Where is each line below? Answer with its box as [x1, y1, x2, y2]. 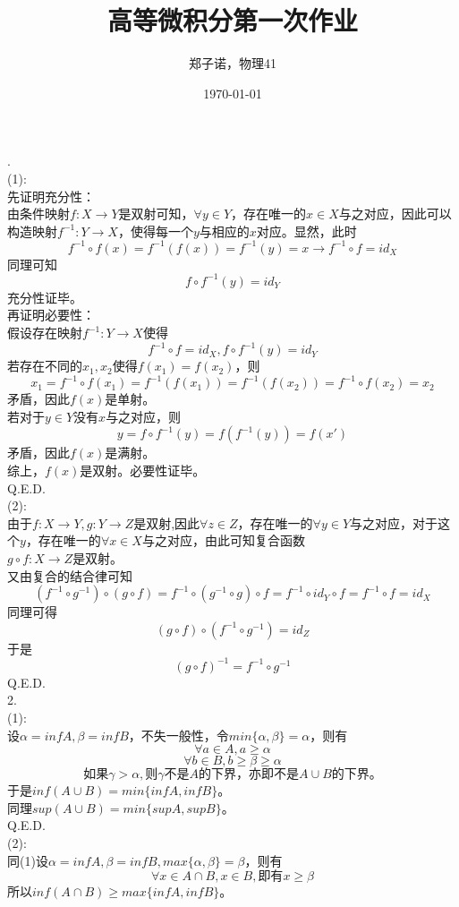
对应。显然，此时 [256, 221, 357, 240]
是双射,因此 [133, 513, 200, 532]
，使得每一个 [117, 221, 193, 240]
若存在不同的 [7, 356, 82, 375]
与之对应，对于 [350, 513, 438, 532]
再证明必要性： [7, 305, 95, 324]
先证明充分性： [7, 186, 95, 205]
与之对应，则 [106, 406, 182, 425]
